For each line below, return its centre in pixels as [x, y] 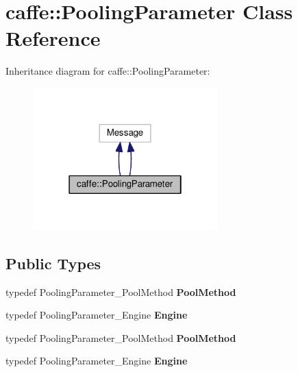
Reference [53, 38]
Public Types [53, 263]
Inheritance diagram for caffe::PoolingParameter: [108, 71]
